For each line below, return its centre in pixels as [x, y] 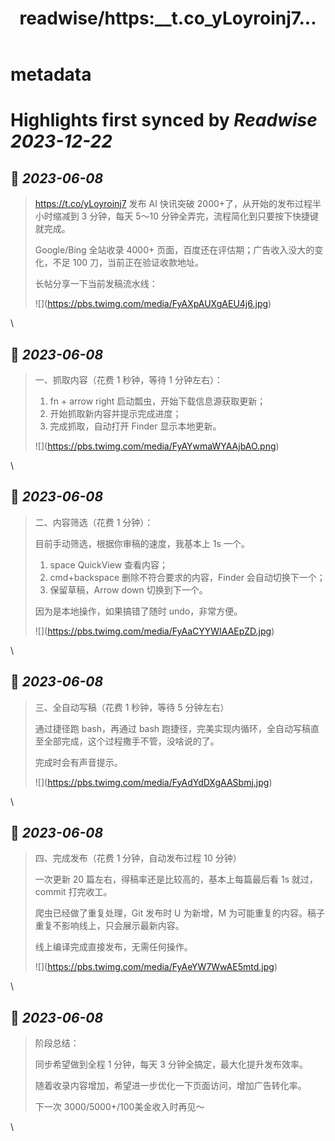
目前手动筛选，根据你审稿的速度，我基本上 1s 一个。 [142, 543]
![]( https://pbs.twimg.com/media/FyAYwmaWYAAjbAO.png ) [157, 446]
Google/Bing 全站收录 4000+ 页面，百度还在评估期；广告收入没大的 [174, 250]
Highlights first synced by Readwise [164, 120]
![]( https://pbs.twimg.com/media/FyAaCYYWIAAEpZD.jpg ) [154, 631]
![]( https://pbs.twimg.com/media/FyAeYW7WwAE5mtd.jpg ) [156, 967]
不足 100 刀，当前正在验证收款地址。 [128, 263]
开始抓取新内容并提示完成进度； [115, 413]
